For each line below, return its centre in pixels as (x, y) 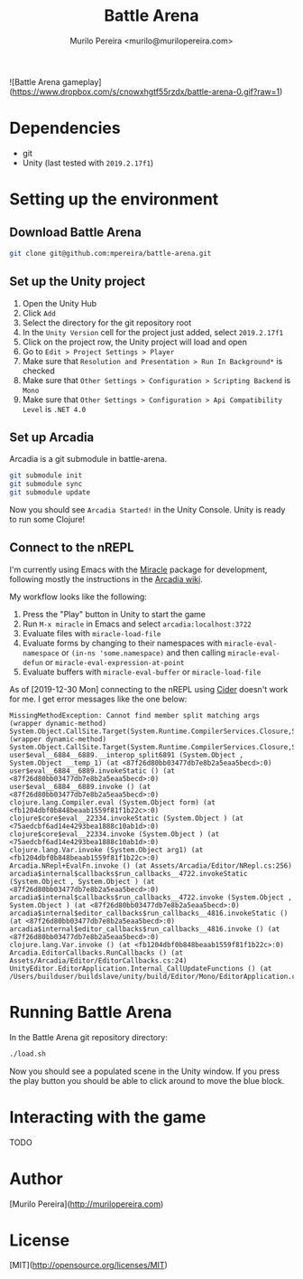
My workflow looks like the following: (78, 597)
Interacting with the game (108, 1117)
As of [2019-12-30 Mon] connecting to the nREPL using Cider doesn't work (149, 689)
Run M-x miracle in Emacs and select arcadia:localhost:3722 (137, 624)
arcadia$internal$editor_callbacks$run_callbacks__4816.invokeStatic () (149, 913)
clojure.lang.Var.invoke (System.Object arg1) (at (106, 850)
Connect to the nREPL (72, 548)
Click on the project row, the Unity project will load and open (135, 342)
